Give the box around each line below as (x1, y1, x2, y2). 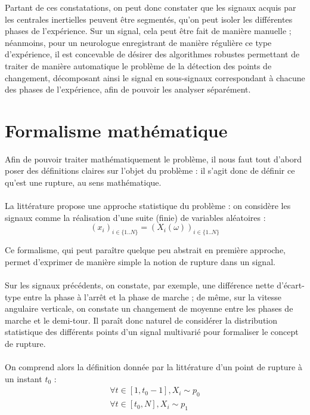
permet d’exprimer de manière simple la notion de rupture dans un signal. (5, 255, 275, 268)
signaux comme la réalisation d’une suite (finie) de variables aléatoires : (5, 211, 266, 223)
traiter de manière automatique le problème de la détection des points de (5, 59, 272, 72)
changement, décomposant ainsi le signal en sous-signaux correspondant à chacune (5, 71, 305, 84)
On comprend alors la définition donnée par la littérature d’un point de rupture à (5, 361, 302, 373)
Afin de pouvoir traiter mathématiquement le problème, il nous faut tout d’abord (5, 152, 302, 165)
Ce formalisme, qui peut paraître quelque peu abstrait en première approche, (5, 244, 286, 256)
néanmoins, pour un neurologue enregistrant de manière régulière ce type (5, 36, 272, 48)
